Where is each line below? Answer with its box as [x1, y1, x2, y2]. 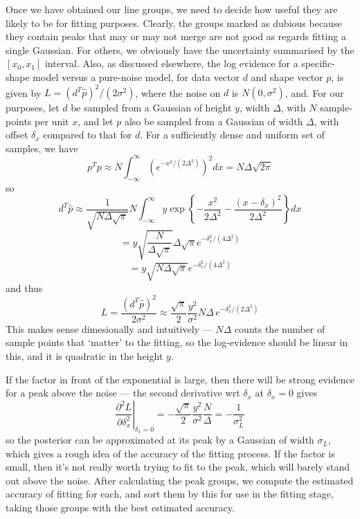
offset [6, 127, 28, 142]
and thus [6, 280, 43, 295]
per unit [35, 113, 69, 128]
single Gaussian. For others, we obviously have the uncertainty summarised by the [6, 42, 354, 57]
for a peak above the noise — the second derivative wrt [6, 385, 240, 400]
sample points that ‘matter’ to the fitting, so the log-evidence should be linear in [6, 335, 348, 349]
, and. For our [285, 85, 344, 100]
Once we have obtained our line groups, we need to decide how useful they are [6, 2, 338, 16]
